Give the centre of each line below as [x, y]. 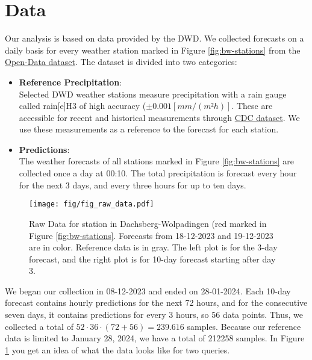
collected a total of [39, 326]
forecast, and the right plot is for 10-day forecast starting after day [152, 259]
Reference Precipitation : [70, 82]
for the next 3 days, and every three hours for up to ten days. [133, 185]
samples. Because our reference [244, 326]
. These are [252, 106]
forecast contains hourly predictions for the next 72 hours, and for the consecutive [156, 303]
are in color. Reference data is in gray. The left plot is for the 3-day [153, 247]
